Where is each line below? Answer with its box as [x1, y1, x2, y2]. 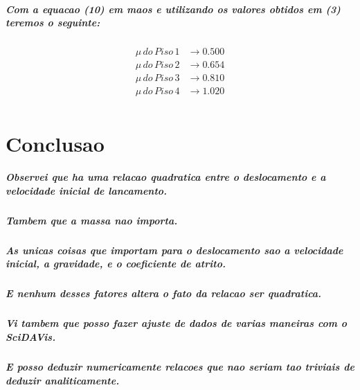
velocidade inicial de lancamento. [6, 183, 168, 197]
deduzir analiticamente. [6, 373, 120, 387]
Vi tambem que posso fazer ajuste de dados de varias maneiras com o [6, 316, 348, 330]
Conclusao [6, 129, 105, 157]
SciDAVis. [6, 329, 56, 344]
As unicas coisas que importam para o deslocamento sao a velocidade [6, 242, 343, 257]
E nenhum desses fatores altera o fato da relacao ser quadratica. [6, 286, 322, 301]
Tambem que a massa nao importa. [6, 213, 178, 227]
